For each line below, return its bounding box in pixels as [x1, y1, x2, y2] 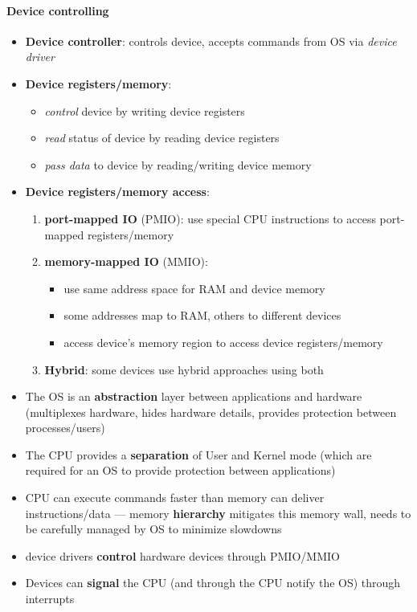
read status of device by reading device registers [44, 129, 280, 146]
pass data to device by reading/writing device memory [44, 156, 312, 173]
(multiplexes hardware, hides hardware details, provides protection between [25, 403, 397, 420]
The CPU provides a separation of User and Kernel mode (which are [25, 446, 372, 463]
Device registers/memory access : [25, 183, 210, 200]
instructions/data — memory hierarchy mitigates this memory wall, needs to [25, 504, 411, 521]
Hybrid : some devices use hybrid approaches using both [44, 361, 324, 377]
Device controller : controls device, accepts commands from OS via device [25, 32, 397, 49]
